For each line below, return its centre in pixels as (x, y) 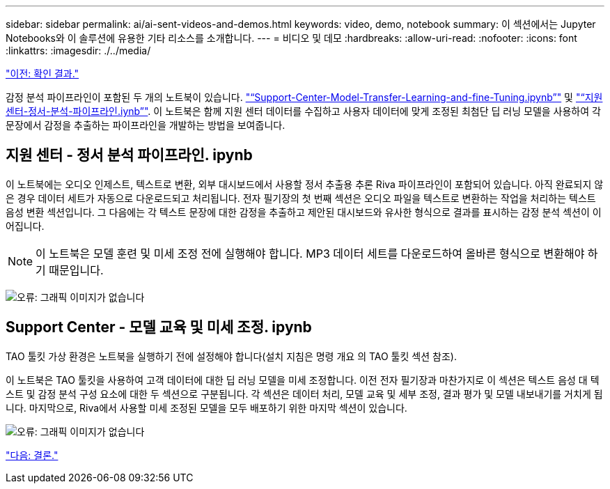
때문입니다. (76, 270)
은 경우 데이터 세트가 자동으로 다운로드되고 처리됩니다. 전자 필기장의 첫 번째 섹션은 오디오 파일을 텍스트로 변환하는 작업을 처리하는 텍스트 (301, 198)
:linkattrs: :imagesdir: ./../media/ (78, 51)
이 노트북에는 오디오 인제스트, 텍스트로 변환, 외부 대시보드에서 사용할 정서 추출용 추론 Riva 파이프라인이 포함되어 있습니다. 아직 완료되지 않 (305, 184)
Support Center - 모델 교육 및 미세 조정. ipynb (159, 327)
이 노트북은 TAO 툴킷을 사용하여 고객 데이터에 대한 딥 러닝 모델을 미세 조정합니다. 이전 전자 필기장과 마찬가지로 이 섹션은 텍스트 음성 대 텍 (303, 380)
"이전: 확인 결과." (42, 73)
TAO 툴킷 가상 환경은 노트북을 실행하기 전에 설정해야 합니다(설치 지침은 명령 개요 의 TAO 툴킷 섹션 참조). (231, 356)
